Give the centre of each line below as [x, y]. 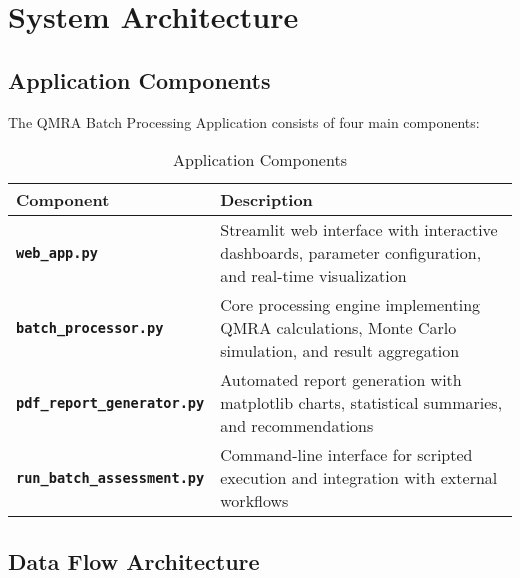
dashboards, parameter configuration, [351, 253]
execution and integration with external [359, 478]
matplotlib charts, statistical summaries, [361, 403]
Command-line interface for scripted [346, 455]
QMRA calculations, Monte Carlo [338, 328]
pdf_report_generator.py [110, 402]
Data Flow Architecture [134, 560]
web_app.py [57, 252]
